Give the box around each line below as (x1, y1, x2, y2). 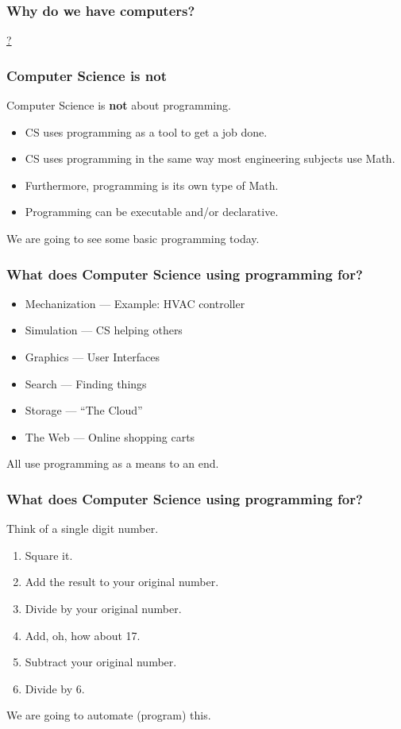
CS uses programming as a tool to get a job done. (25, 123, 268, 140)
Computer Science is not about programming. (6, 97, 231, 114)
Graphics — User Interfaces (25, 349, 160, 364)
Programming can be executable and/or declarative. (25, 203, 279, 220)
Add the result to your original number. (25, 573, 219, 590)
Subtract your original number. (25, 654, 177, 670)
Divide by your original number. (25, 600, 182, 616)
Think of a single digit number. (6, 520, 159, 537)
